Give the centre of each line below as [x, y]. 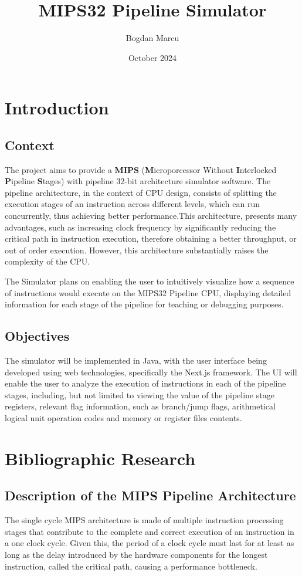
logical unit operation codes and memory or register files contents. [123, 418]
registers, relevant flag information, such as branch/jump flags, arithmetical [140, 406]
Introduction [57, 108]
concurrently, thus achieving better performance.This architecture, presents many [151, 216]
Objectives [37, 336]
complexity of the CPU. [47, 261]
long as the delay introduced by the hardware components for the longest [136, 554]
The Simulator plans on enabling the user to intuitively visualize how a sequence [150, 281]
